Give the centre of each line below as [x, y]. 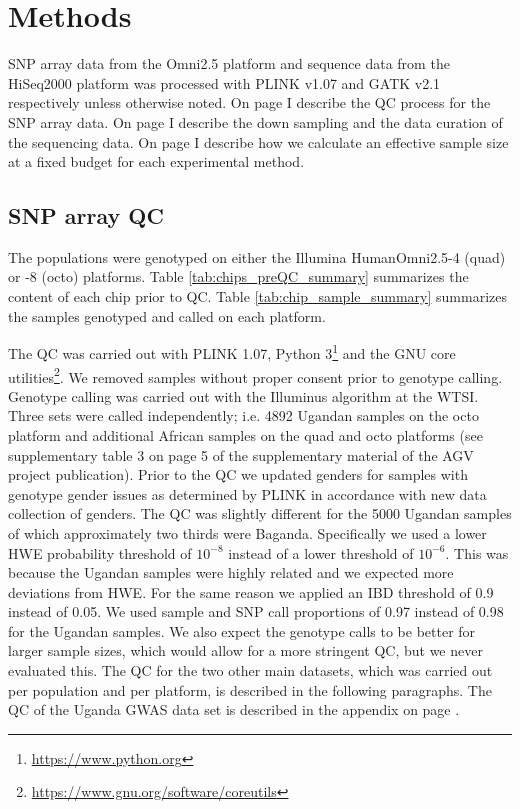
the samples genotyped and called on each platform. [167, 315]
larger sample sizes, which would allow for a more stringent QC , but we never [245, 650]
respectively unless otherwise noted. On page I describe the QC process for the [249, 102]
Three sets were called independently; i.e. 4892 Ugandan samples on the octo [243, 415]
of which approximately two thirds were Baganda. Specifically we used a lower [247, 532]
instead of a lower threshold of [321, 552]
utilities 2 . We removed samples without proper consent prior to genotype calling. [255, 375]
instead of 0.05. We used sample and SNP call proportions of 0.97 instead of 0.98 [256, 611]
